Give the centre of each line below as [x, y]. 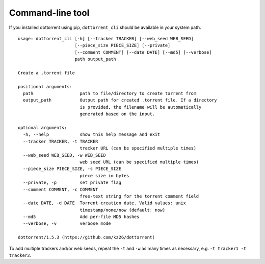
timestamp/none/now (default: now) [122, 210]
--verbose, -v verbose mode [67, 224]
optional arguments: [42, 128]
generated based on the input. [117, 114]
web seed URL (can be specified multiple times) [139, 162]
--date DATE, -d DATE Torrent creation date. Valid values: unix [104, 203]
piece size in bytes [105, 176]
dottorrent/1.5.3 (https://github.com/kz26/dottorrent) [86, 237]
